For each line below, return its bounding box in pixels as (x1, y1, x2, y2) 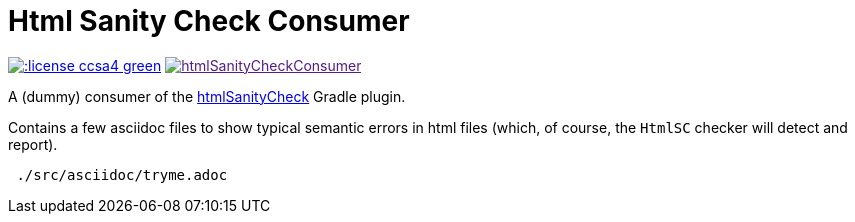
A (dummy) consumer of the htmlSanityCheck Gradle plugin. (8, 87, 406, 105)
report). (8, 135, 58, 153)
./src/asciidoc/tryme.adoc (16, 166, 228, 183)
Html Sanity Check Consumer (8, 4, 410, 38)
